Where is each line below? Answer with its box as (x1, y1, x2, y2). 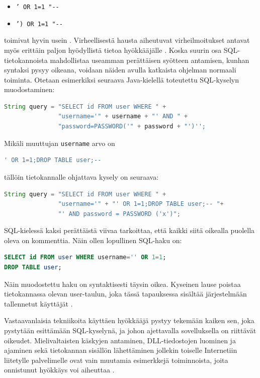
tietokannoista (4, 54, 48, 65)
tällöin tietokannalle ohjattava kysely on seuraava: (4, 171, 159, 182)
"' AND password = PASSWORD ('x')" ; (58, 210, 181, 217)
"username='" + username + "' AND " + (58, 113, 188, 120)
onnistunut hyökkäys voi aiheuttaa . (4, 364, 115, 375)
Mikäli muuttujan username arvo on (4, 137, 115, 148)
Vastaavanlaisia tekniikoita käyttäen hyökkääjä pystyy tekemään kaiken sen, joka (4, 315, 254, 326)
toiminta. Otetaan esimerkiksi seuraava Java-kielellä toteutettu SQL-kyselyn (4, 74, 239, 85)
